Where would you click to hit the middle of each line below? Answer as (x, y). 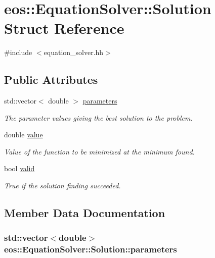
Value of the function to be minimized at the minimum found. (99, 151)
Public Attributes (51, 80)
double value (24, 135)
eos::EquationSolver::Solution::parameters (91, 249)
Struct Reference (64, 28)
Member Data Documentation (85, 213)
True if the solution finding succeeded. (62, 186)
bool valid (19, 168)
